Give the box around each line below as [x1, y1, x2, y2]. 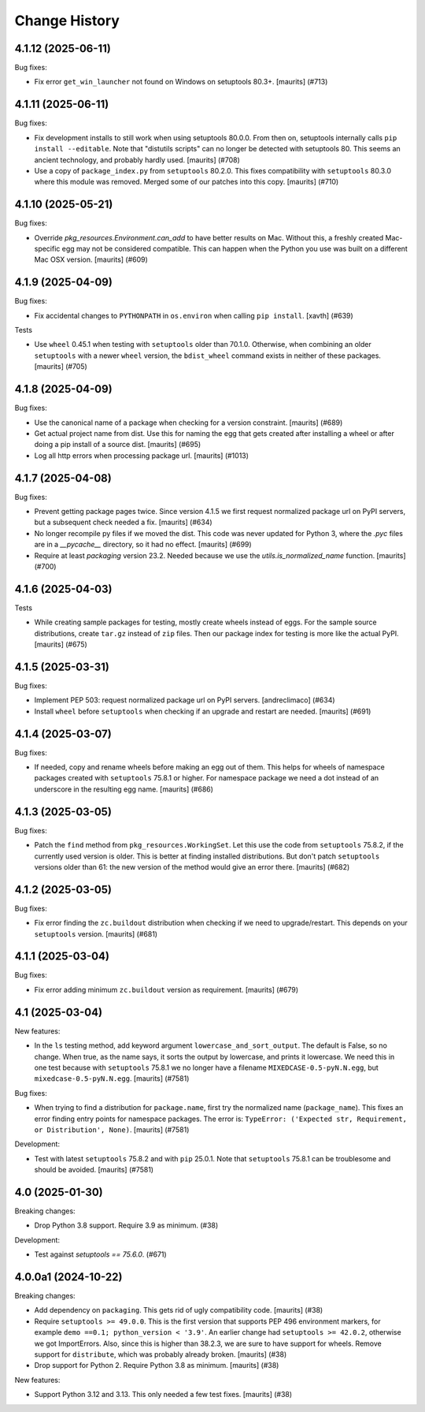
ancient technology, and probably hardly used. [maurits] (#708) [34, 155, 240, 165]
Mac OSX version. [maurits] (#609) [34, 255, 149, 264]
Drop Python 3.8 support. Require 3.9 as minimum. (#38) [34, 1220, 219, 1230]
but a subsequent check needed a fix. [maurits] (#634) [34, 517, 213, 527]
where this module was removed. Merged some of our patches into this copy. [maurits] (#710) [34, 177, 339, 187]
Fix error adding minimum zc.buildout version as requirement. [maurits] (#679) [34, 985, 299, 994]
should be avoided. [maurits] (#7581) [34, 1165, 153, 1175]
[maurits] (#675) [34, 639, 88, 650]
